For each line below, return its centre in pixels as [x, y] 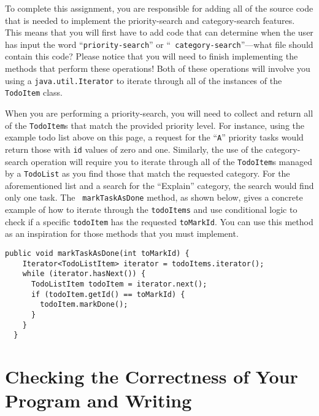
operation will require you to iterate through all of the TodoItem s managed [172, 161]
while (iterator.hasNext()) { [84, 274]
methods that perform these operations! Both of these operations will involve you [158, 68]
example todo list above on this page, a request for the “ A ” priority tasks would [154, 137]
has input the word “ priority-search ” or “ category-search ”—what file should [159, 44]
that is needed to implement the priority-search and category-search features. [150, 20]
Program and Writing [98, 400]
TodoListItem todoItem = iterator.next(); [119, 284]
